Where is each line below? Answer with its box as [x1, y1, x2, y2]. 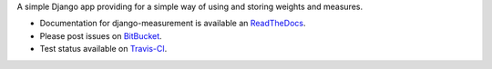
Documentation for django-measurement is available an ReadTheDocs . [39, 18, 306, 29]
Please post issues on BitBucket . [39, 30, 163, 41]
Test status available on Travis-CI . [39, 44, 168, 54]
